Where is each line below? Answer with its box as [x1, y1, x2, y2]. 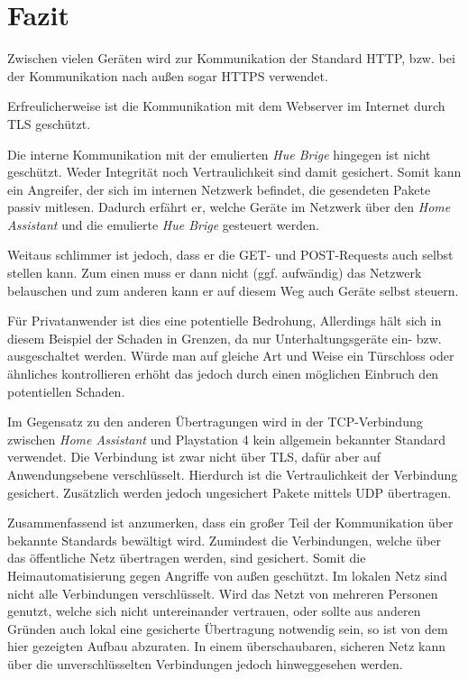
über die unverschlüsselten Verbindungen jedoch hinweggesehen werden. [7, 654, 403, 673]
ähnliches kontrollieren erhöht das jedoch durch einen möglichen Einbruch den [7, 364, 439, 383]
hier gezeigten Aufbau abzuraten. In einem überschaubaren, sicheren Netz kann [7, 637, 446, 656]
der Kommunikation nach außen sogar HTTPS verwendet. [7, 66, 328, 85]
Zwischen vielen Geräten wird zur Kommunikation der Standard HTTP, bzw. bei [7, 49, 455, 68]
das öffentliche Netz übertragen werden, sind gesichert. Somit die [7, 548, 366, 567]
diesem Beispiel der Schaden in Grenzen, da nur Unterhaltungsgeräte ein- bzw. [7, 328, 442, 347]
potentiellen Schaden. [7, 381, 125, 400]
